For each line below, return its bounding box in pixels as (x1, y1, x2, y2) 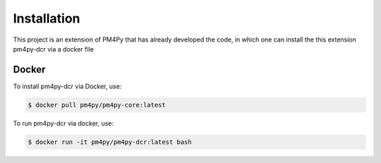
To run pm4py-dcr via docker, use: (13, 119, 114, 127)
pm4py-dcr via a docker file (13, 44, 95, 53)
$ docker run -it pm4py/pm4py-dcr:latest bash (28, 138, 192, 146)
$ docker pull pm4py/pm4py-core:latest (28, 101, 166, 109)
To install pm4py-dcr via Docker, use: (13, 82, 122, 90)
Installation (13, 11, 80, 26)
